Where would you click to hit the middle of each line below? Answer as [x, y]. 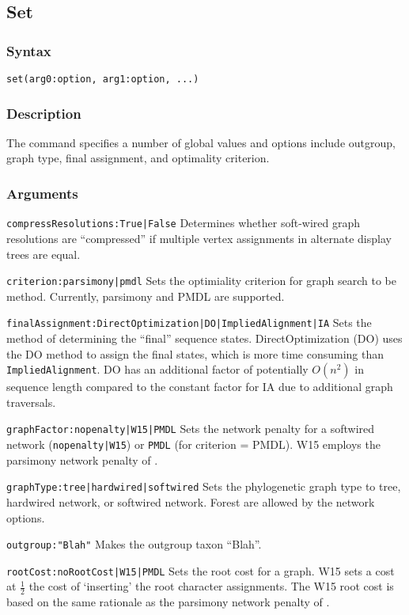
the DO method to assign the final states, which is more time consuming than [195, 353]
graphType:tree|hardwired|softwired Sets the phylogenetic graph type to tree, [204, 486]
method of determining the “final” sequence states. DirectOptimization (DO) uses [204, 338]
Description [44, 113]
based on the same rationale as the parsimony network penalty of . [168, 602]
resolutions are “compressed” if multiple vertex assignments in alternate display [199, 238]
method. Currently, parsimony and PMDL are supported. [146, 296]
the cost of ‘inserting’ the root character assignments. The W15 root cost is [211, 586]
